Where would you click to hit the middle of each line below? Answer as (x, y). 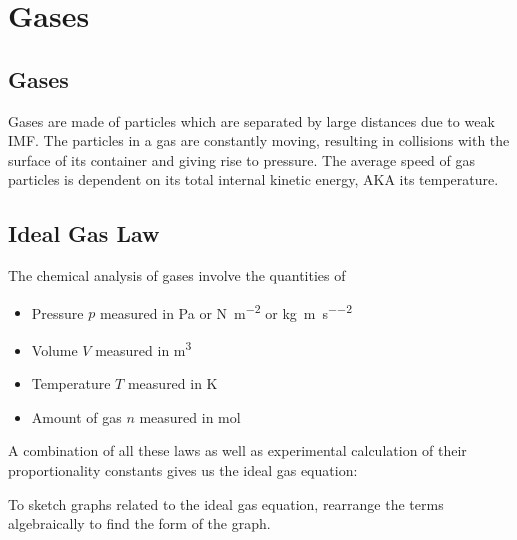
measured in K (172, 383)
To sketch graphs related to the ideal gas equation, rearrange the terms (226, 503)
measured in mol (190, 416)
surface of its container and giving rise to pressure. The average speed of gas (242, 159)
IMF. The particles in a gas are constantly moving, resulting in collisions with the (259, 140)
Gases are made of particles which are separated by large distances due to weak (251, 120)
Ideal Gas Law (84, 233)
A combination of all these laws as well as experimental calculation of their (237, 450)
